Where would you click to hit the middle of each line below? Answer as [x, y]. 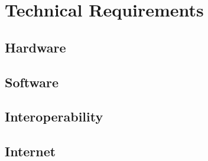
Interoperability [54, 116]
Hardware [35, 47]
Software [32, 82]
